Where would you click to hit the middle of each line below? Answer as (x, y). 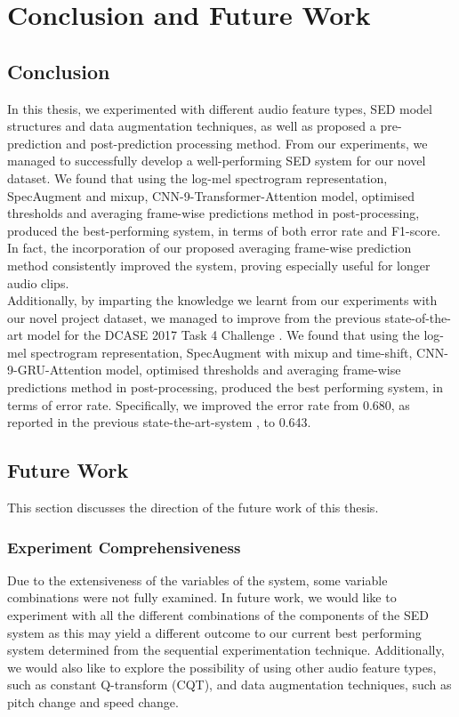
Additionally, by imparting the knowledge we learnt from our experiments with (222, 300)
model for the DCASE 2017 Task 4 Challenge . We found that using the (223, 335)
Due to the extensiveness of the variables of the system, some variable (197, 580)
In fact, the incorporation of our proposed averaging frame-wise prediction (209, 248)
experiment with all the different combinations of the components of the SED (218, 615)
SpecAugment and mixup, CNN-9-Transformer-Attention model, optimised (211, 195)
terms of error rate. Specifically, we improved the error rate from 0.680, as (209, 404)
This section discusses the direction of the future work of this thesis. (193, 508)
